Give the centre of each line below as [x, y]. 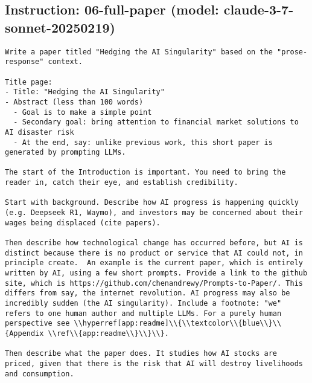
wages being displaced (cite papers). [83, 223]
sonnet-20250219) [60, 27]
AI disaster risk [40, 132]
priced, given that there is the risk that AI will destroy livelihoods [154, 363]
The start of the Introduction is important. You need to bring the [145, 172]
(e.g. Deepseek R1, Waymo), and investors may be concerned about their [154, 213]
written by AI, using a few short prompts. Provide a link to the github [156, 273]
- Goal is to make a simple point [83, 112]
